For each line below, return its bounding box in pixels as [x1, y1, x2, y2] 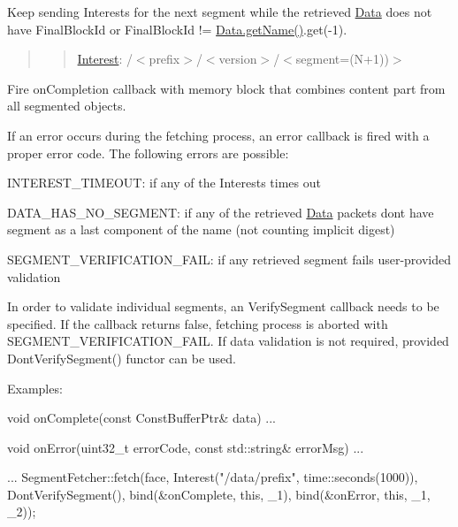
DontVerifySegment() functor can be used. [7, 348, 236, 367]
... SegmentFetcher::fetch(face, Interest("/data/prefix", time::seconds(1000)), [7, 468, 418, 486]
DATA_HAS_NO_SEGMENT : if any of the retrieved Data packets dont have [7, 202, 434, 221]
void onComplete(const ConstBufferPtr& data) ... [7, 409, 276, 427]
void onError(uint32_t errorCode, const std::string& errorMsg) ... [7, 438, 364, 456]
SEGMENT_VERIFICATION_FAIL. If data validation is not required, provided [7, 332, 449, 350]
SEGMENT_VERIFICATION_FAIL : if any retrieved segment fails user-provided [7, 249, 451, 268]
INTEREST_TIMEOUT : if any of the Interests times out [7, 173, 321, 192]
